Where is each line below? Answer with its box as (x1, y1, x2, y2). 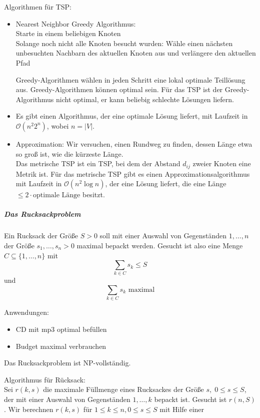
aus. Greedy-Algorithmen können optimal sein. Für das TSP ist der (15, 84, 223, 95)
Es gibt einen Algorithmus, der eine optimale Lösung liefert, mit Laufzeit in (15, 111, 248, 121)
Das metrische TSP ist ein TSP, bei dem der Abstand (15, 158, 180, 169)
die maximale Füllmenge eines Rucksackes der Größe (43, 384, 204, 394)
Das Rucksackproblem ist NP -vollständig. (4, 357, 131, 368)
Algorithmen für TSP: (4, 2, 71, 12)
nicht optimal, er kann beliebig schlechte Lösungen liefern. (56, 94, 234, 104)
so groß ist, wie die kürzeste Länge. (15, 148, 123, 159)
